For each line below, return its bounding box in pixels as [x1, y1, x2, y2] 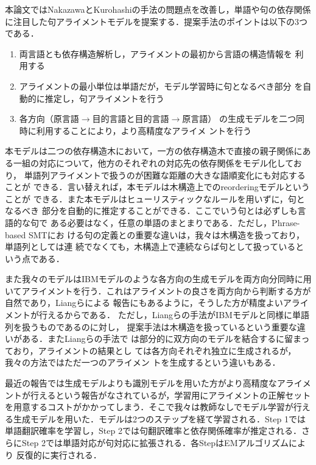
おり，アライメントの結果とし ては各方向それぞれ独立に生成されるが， [13, 344, 297, 357]
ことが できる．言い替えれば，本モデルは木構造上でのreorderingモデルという [5, 180, 310, 193]
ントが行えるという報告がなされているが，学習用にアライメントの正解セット [5, 388, 311, 401]
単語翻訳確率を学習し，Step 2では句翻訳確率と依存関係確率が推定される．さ [5, 424, 310, 437]
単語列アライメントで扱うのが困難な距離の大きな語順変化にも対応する [24, 168, 306, 181]
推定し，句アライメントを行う [44, 91, 164, 104]
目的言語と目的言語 [92, 112, 169, 125]
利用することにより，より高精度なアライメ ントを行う [36, 124, 251, 137]
